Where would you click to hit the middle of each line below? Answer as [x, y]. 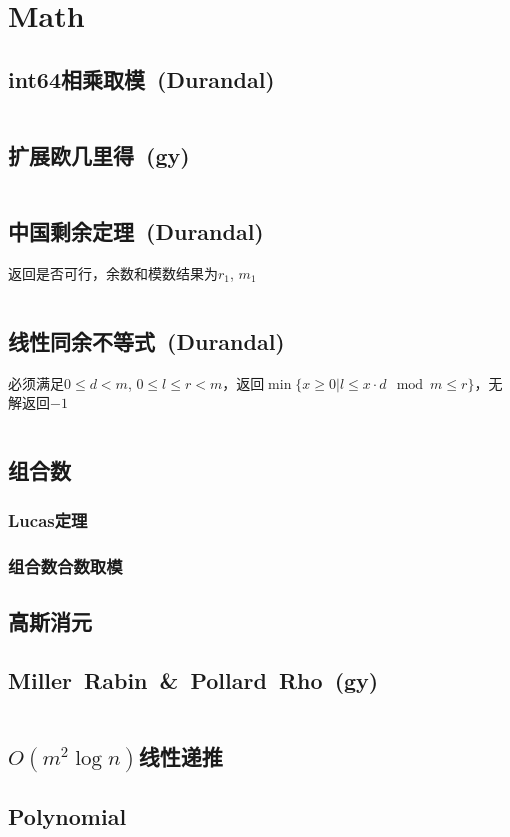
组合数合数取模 [65, 565]
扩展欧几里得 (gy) [99, 154]
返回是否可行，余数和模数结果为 [113, 272]
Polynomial [67, 815]
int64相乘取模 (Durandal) [141, 78]
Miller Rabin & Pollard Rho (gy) [193, 679]
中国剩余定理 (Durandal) [136, 231]
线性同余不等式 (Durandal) [146, 340]
